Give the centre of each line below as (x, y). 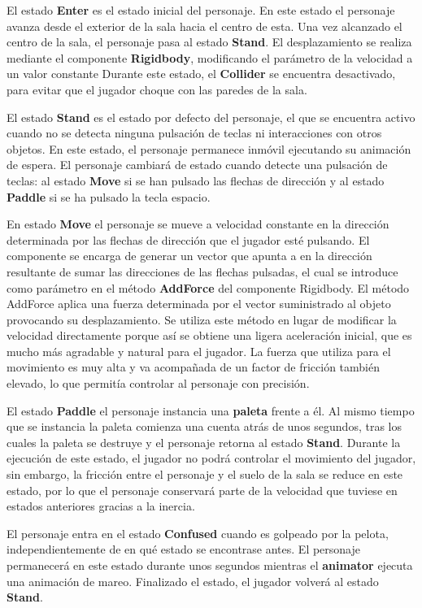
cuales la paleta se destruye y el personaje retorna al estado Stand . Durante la (204, 442)
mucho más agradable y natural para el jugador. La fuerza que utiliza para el (199, 351)
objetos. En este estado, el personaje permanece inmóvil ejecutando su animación (209, 148)
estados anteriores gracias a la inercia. (101, 506)
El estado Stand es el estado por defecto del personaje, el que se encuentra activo (211, 117)
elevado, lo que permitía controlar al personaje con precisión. (158, 383)
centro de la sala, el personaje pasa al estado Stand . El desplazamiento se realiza (209, 42)
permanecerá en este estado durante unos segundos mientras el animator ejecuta (210, 565)
